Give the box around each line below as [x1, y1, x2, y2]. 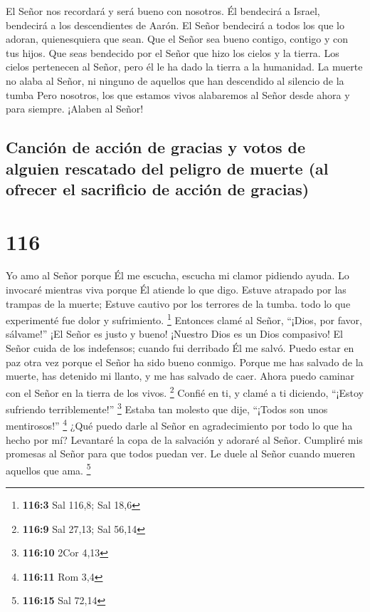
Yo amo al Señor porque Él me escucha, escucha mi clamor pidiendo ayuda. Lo [6, 268, 349, 283]
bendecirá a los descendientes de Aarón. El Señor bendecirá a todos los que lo [6, 17, 344, 32]
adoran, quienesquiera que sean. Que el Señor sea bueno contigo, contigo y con [6, 31, 349, 46]
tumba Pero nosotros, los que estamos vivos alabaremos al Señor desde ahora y [6, 87, 350, 102]
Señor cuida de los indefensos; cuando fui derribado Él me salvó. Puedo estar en [6, 341, 354, 356]
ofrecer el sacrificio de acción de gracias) [6, 177, 310, 199]
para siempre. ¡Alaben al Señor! [6, 101, 144, 116]
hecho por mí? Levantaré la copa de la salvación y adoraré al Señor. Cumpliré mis [6, 432, 363, 447]
